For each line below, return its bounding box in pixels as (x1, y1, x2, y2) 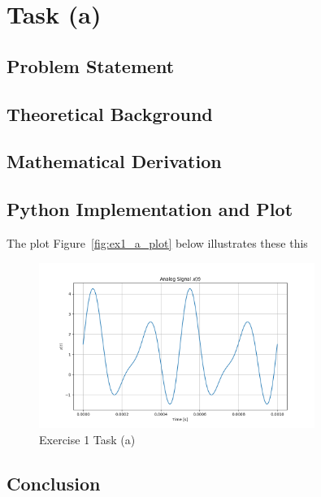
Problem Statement (7, 53, 175, 78)
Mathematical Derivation (7, 149, 222, 174)
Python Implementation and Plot (7, 197, 293, 222)
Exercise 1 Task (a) (39, 430, 136, 447)
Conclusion (7, 470, 101, 495)
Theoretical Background (7, 101, 213, 126)
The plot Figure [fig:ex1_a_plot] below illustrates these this (7, 234, 308, 251)
